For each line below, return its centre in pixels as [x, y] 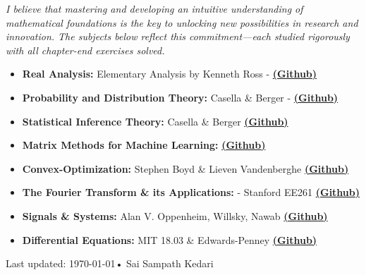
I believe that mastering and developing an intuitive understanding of [154, 8]
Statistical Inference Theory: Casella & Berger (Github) [155, 121]
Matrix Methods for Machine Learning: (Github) [144, 145]
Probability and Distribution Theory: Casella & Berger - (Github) [180, 97]
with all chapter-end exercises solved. [85, 50]
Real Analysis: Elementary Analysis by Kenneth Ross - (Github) [170, 74]
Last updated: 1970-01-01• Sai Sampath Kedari [110, 263]
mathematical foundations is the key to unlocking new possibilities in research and [182, 22]
